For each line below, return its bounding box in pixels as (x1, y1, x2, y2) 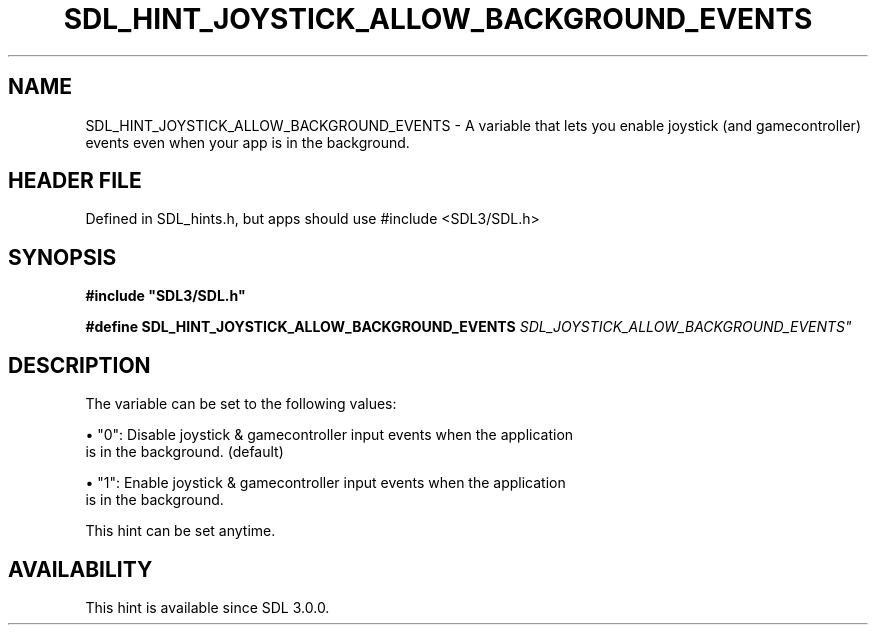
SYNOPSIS (8, 244, 117, 270)
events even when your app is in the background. (85, 133, 410, 151)
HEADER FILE (8, 168, 142, 194)
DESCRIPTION (8, 352, 151, 378)
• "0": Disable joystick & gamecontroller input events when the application (85, 426, 574, 444)
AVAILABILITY (8, 556, 153, 582)
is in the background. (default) (85, 443, 284, 461)
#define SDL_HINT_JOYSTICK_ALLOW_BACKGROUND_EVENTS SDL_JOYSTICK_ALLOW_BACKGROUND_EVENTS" (85, 318, 852, 336)
